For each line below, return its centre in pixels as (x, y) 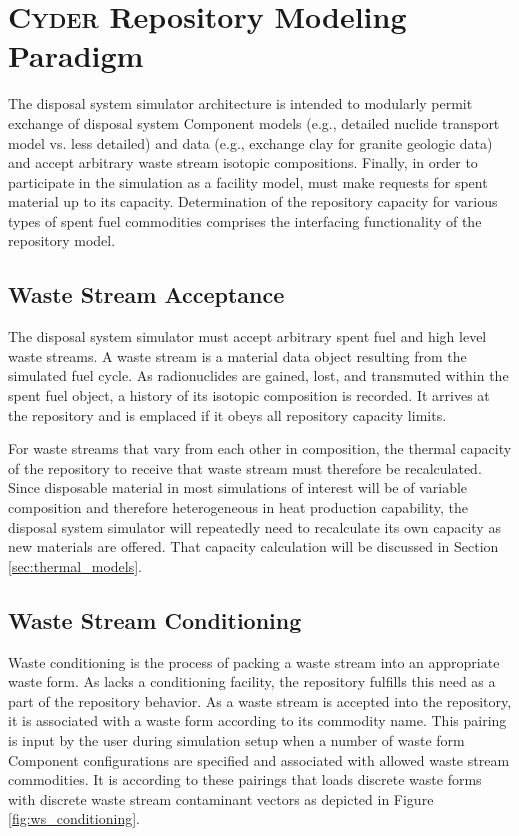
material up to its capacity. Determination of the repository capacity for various (253, 201)
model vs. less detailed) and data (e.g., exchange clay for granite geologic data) (250, 142)
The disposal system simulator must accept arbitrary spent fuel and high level (247, 336)
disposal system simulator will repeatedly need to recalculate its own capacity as (254, 526)
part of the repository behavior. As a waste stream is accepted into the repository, (260, 700)
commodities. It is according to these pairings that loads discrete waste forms (245, 779)
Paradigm (76, 55)
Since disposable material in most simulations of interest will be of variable (238, 487)
